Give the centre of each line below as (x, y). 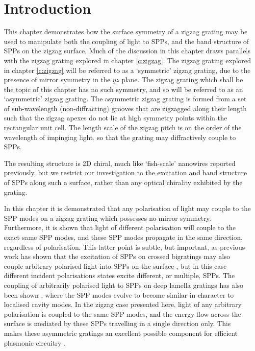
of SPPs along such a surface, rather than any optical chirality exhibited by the (123, 182)
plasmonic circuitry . (35, 342)
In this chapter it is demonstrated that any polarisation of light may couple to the (127, 208)
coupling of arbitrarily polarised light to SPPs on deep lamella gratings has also (124, 285)
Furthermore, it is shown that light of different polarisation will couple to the (120, 227)
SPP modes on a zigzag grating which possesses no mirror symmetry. (108, 218)
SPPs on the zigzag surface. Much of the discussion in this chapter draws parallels (127, 51)
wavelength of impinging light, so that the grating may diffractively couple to (120, 137)
